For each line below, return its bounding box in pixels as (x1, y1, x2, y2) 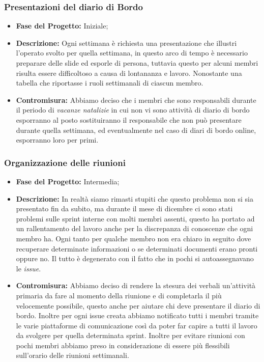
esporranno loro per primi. (16, 134, 99, 145)
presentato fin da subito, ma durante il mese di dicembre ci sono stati (16, 203, 233, 214)
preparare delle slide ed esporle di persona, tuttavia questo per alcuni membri (16, 58, 258, 68)
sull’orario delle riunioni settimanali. (16, 350, 129, 360)
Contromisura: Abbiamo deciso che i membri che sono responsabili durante (16, 94, 256, 105)
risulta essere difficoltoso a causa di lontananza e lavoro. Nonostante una (16, 67, 242, 78)
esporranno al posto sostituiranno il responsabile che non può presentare (16, 114, 242, 125)
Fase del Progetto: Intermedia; (16, 176, 120, 186)
